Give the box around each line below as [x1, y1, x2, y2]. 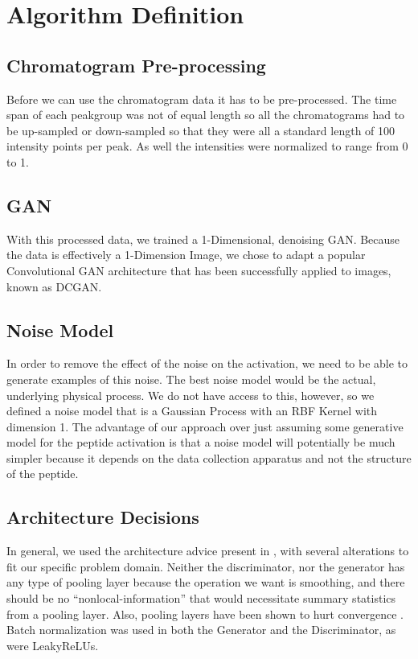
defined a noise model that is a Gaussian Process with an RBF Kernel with [6, 402, 378, 419]
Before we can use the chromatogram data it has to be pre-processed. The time [6, 90, 397, 107]
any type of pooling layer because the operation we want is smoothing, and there [6, 574, 405, 591]
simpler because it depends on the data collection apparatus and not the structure [6, 449, 412, 466]
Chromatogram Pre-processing [6, 52, 266, 77]
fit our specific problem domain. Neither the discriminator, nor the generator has [6, 558, 405, 575]
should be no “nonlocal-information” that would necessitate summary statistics [6, 590, 396, 607]
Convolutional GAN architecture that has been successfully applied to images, [6, 262, 391, 278]
